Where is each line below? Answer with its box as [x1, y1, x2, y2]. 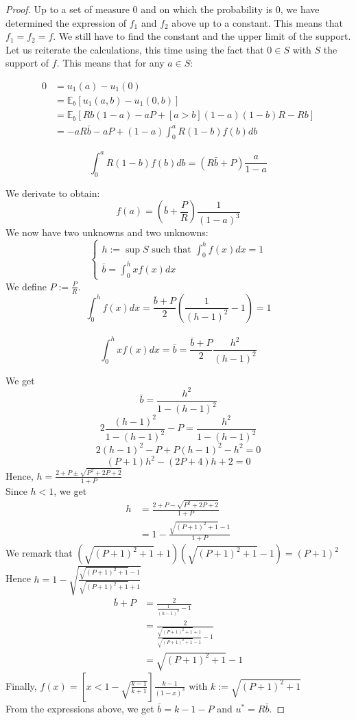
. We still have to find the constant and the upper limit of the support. [53, 29, 351, 43]
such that [152, 244, 191, 255]
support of [5, 56, 49, 70]
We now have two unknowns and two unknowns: [5, 225, 209, 240]
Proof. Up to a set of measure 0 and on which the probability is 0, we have [5, 2, 320, 16]
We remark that [5, 546, 73, 560]
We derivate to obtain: [5, 185, 100, 200]
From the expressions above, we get [5, 701, 154, 715]
